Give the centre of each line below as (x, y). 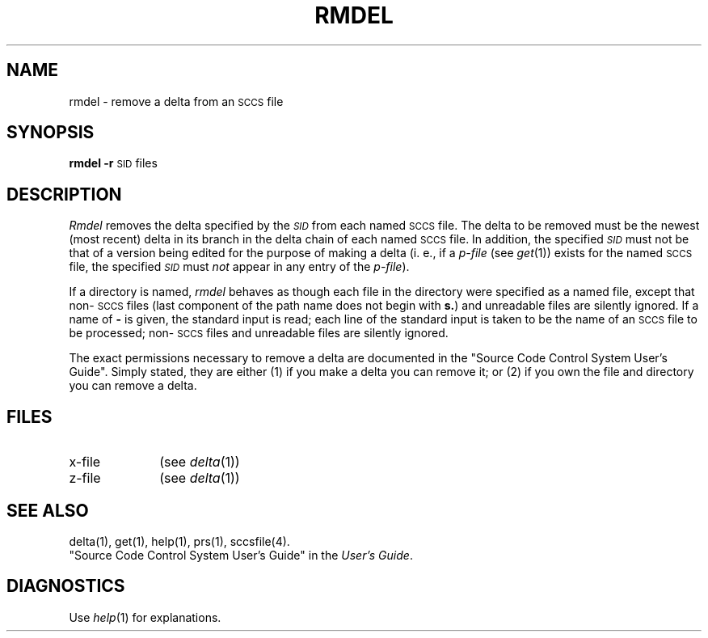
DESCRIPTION (64, 194)
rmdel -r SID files (113, 163)
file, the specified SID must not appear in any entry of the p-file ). (239, 267)
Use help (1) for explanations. (145, 617)
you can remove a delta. (133, 386)
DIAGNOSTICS (66, 586)
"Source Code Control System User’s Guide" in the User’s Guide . (241, 555)
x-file (85, 462)
